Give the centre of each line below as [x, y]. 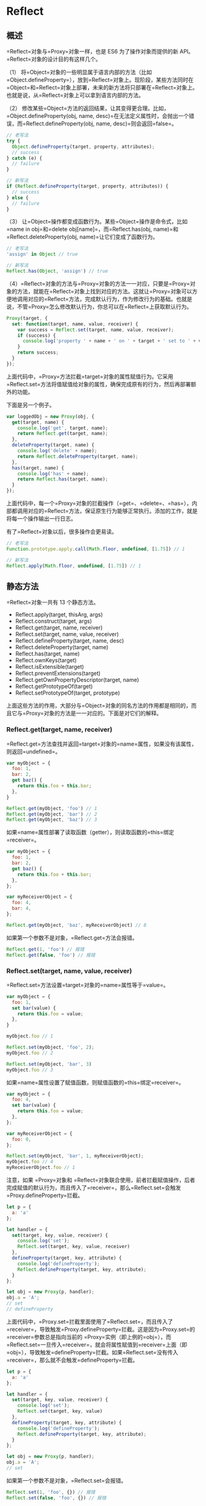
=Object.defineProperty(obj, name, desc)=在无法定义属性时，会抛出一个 [97, 116]
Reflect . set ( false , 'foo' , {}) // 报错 [56, 1498]
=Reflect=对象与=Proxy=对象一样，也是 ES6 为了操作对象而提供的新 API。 [100, 51]
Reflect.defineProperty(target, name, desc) [70, 641]
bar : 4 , [22, 908]
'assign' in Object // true [42, 254]
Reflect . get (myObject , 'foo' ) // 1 [52, 808]
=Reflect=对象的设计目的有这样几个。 [54, 59]
